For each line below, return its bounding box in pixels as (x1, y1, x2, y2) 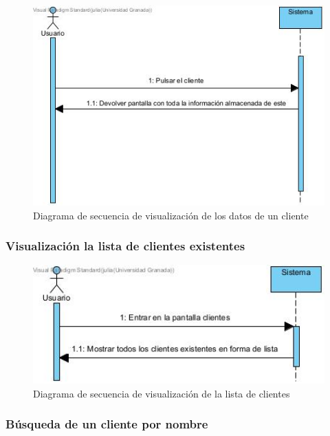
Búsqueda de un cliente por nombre (5, 415, 208, 433)
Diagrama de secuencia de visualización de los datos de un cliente (33, 208, 309, 222)
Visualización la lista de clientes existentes (5, 237, 245, 254)
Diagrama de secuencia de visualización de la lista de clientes (33, 386, 290, 400)
